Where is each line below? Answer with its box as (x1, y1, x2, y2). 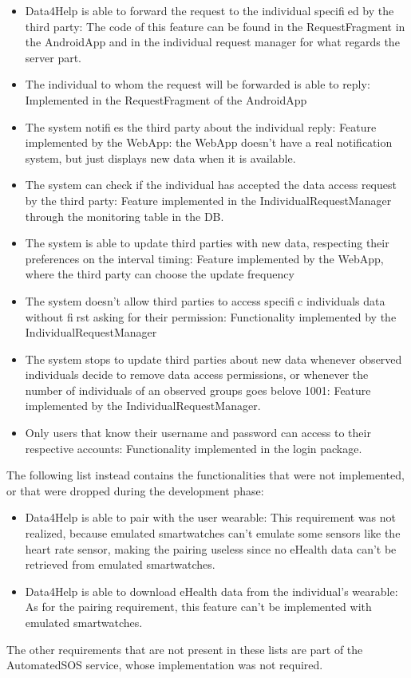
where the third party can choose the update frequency (25, 266, 294, 282)
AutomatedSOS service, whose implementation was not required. (6, 656, 323, 673)
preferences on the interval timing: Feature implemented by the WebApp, (25, 250, 384, 266)
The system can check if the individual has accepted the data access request (25, 176, 397, 193)
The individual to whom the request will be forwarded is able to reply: (25, 76, 370, 93)
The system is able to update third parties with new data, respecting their (25, 235, 389, 251)
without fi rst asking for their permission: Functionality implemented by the (25, 308, 397, 325)
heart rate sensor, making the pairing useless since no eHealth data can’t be (25, 540, 397, 557)
